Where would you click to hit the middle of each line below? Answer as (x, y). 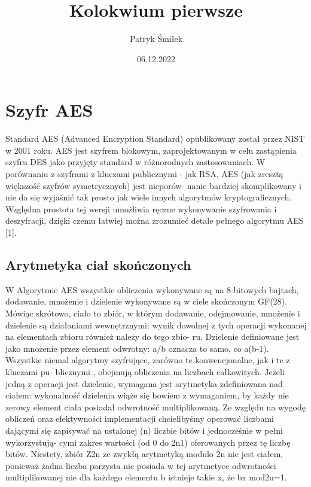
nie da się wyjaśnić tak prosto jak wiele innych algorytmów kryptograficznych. (149, 197)
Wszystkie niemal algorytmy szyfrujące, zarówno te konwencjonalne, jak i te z (148, 360)
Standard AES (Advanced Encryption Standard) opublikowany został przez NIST (155, 139)
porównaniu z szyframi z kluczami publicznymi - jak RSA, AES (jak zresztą (144, 174)
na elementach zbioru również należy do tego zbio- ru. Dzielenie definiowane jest (153, 337)
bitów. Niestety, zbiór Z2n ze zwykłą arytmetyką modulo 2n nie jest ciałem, (144, 454)
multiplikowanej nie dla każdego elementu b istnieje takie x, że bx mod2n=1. (146, 477)
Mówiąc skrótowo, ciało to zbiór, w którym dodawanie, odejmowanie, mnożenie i (153, 313)
